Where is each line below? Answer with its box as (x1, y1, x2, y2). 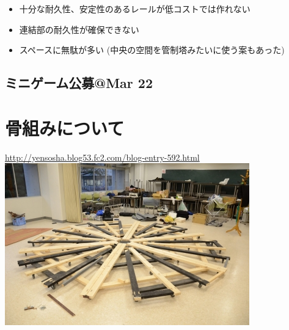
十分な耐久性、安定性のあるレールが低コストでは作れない (19, 2, 251, 15)
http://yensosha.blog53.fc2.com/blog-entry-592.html (5, 150, 200, 163)
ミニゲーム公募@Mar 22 (5, 73, 153, 92)
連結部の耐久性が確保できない (19, 23, 139, 35)
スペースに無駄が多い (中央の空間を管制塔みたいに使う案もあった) (19, 43, 285, 56)
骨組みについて (5, 115, 125, 140)
